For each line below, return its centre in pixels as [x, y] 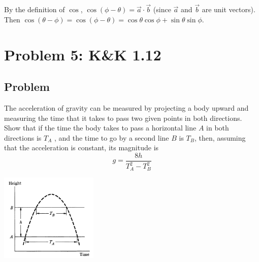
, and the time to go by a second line [111, 137]
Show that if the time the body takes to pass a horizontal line [100, 128]
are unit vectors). [229, 9]
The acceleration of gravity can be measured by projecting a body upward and [126, 107]
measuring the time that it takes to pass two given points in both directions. [123, 118]
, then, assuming [220, 137]
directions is [23, 137]
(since [162, 9]
